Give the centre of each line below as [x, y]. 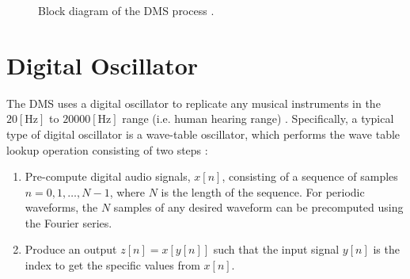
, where [127, 191]
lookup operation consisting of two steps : [107, 149]
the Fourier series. [68, 222]
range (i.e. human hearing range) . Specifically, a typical [258, 118]
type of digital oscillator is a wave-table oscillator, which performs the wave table [203, 134]
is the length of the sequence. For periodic [263, 191]
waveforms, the [61, 207]
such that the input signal [276, 249]
